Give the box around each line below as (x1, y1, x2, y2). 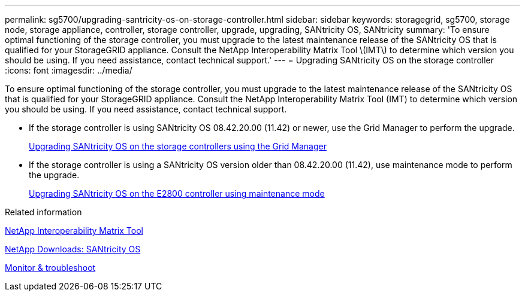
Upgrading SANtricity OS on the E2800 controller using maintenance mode (29, 188, 325, 199)
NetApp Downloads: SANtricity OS (5, 244, 141, 254)
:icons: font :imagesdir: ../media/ (5, 65, 132, 75)
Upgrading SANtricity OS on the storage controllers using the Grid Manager (29, 141, 327, 151)
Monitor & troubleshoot (5, 263, 96, 273)
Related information (5, 207, 82, 217)
